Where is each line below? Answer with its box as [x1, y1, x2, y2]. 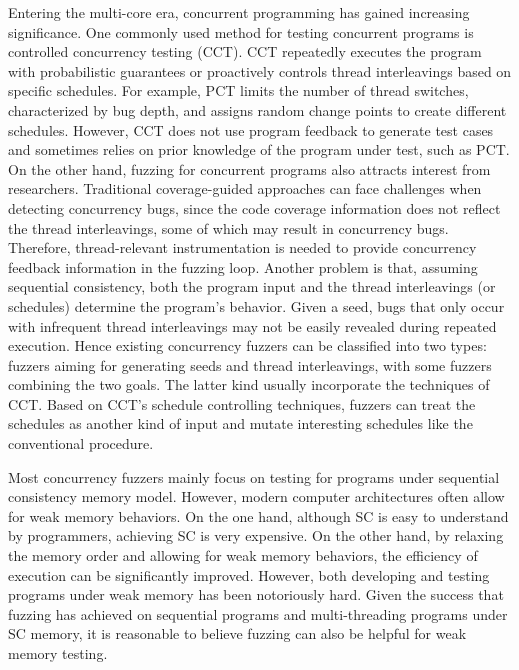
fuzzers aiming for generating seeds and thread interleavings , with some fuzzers [8, 354, 492, 375]
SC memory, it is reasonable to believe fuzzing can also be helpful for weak [8, 623, 467, 644]
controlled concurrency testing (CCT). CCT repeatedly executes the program [8, 41, 482, 62]
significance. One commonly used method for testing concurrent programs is [8, 21, 474, 42]
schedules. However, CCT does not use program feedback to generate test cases [8, 119, 494, 140]
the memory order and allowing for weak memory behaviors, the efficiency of [8, 545, 478, 566]
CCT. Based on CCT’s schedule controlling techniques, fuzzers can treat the [8, 393, 476, 414]
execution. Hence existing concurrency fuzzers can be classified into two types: [8, 335, 487, 356]
